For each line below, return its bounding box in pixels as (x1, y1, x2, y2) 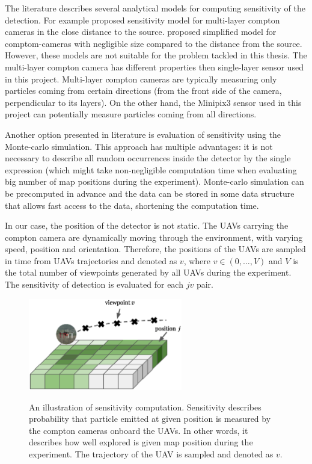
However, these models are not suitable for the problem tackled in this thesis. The (5, 49, 307, 61)
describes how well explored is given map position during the (29, 436, 253, 448)
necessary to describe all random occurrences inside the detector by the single (5, 152, 291, 164)
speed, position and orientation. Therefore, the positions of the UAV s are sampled (5, 243, 306, 255)
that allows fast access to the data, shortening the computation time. (5, 199, 259, 211)
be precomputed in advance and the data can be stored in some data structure (5, 187, 295, 199)
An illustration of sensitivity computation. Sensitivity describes (29, 400, 262, 413)
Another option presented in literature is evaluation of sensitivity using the (5, 128, 281, 140)
